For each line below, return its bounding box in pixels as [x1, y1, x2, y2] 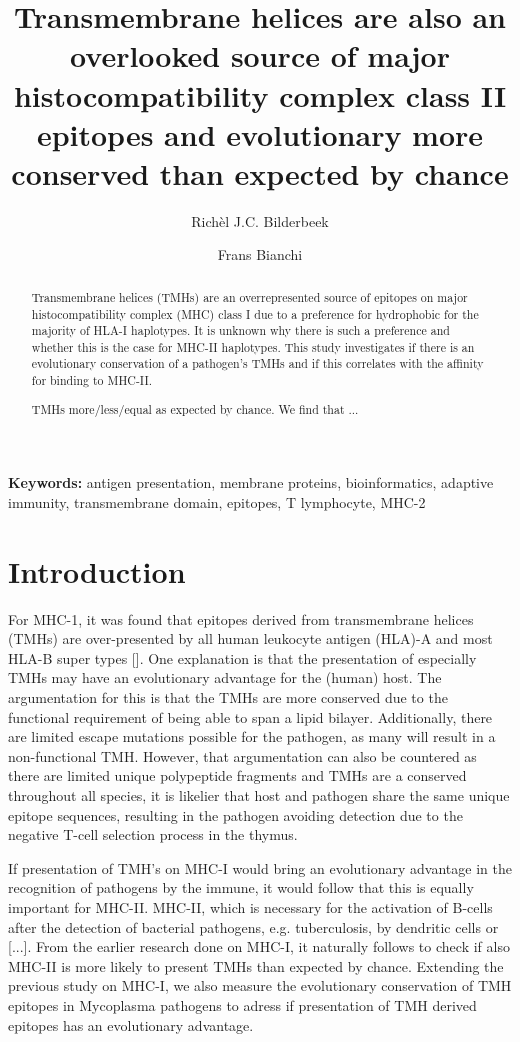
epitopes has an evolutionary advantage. [8, 1014, 254, 1035]
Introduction [8, 550, 186, 591]
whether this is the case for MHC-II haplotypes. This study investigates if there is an [31, 338, 475, 355]
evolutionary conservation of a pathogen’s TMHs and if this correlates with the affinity [31, 355, 484, 372]
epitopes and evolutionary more [36, 113, 484, 154]
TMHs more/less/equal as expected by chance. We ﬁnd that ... [31, 400, 359, 417]
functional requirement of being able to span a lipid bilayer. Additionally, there [8, 706, 493, 727]
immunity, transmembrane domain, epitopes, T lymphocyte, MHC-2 [8, 491, 426, 512]
